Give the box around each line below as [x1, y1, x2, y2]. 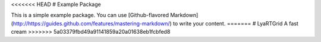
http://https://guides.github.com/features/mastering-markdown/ [12, 20, 170, 27]
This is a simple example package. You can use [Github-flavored [11, 12, 169, 19]
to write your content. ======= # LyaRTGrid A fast [172, 20, 298, 27]
